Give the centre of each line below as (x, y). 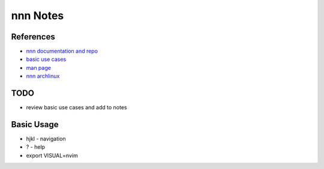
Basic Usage (35, 125)
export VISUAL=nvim (52, 155)
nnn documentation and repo (62, 51)
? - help (35, 147)
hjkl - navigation (46, 139)
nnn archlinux (43, 76)
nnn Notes (37, 16)
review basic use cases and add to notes (76, 107)
